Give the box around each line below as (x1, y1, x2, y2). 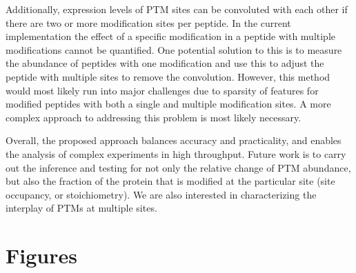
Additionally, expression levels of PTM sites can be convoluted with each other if (6, 2, 348, 16)
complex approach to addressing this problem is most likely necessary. (6, 110, 301, 124)
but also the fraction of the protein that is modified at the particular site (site (6, 174, 335, 188)
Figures (6, 241, 77, 270)
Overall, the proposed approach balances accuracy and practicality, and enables (6, 133, 342, 148)
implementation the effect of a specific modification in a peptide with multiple (6, 29, 336, 43)
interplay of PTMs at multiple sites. (6, 201, 157, 215)
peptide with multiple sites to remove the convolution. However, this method (6, 69, 330, 83)
